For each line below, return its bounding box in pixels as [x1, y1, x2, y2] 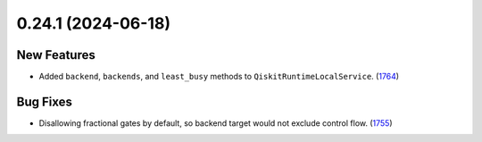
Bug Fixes [16, 94, 73, 109]
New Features [16, 47, 96, 63]
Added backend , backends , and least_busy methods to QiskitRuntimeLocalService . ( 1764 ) [38, 71, 400, 82]
